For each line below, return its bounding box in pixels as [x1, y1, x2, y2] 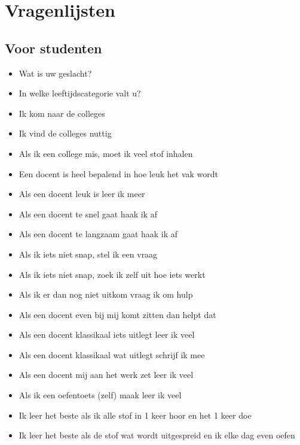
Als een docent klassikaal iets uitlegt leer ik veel [19, 328, 195, 341]
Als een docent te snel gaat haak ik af [19, 207, 157, 220]
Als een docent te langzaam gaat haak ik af [19, 228, 178, 240]
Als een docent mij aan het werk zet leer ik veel [19, 368, 194, 381]
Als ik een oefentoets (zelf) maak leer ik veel [19, 389, 182, 401]
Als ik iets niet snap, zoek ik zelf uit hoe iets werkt [19, 268, 206, 280]
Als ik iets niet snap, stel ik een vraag [19, 247, 158, 260]
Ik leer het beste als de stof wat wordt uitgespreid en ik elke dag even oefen [19, 429, 295, 441]
